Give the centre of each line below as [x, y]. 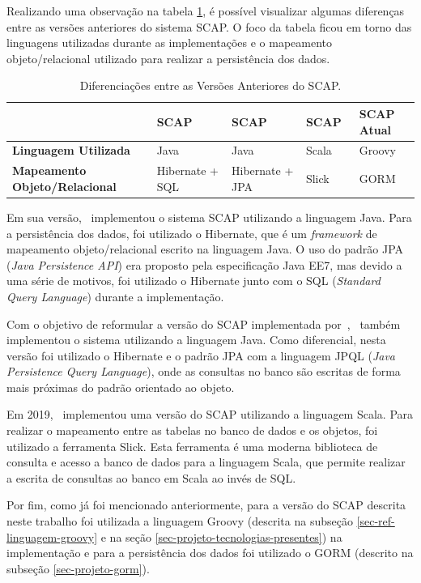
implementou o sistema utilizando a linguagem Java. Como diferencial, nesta [196, 340]
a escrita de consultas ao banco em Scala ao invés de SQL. [151, 477]
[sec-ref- [376, 521]
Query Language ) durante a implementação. [115, 296]
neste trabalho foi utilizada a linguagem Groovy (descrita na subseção [180, 521]
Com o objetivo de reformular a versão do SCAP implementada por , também [204, 323]
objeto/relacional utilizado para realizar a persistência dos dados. [168, 58]
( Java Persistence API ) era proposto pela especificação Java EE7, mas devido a [204, 264]
